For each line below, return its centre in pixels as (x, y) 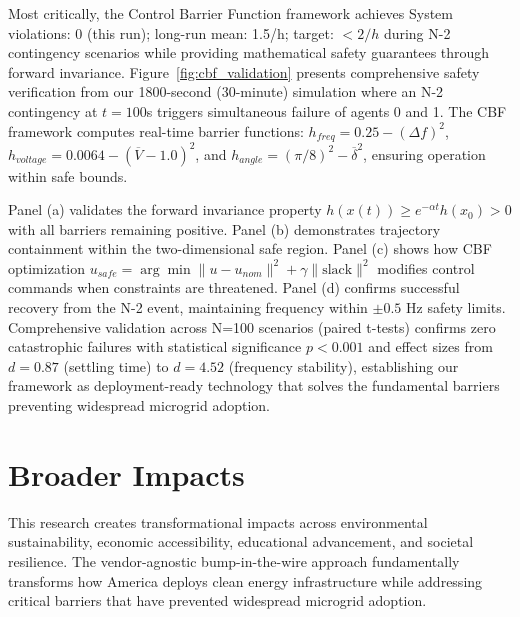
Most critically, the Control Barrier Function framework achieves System (231, 13)
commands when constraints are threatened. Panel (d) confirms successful (234, 287)
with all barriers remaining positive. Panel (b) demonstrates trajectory (224, 228)
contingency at (53, 110)
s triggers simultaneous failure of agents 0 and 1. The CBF (326, 110)
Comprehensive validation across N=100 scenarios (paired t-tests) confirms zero (252, 326)
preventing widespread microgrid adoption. (139, 405)
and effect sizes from (430, 346)
